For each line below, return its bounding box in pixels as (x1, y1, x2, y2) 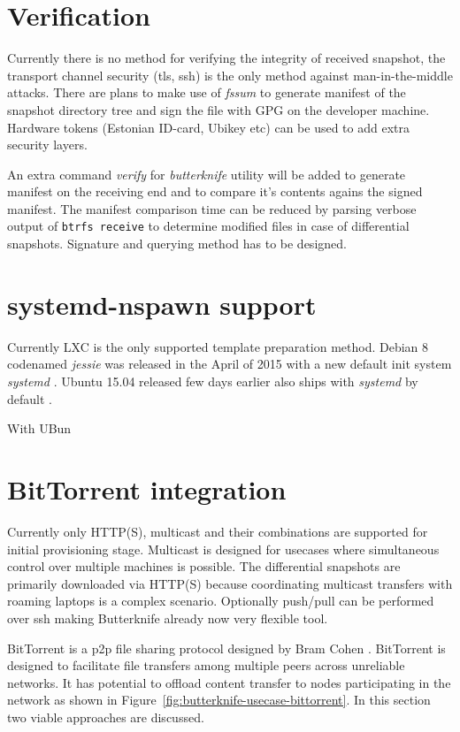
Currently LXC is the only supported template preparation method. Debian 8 (7, 337, 428, 355)
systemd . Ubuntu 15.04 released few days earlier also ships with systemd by (7, 372, 418, 391)
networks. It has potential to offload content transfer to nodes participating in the (7, 673, 451, 691)
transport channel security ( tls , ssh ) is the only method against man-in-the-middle (7, 65, 453, 84)
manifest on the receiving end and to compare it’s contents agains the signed (7, 182, 423, 201)
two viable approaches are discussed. (7, 707, 204, 726)
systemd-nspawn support (7, 286, 317, 322)
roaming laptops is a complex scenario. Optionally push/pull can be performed (7, 591, 434, 610)
